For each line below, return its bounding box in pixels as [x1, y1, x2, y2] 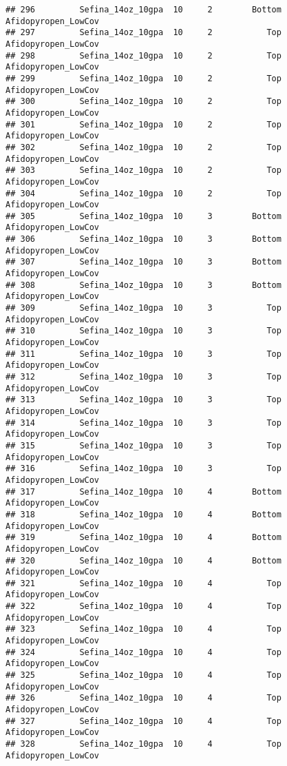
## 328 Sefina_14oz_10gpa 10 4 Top [6, 739, 281, 749]
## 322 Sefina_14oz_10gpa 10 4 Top [6, 601, 281, 612]
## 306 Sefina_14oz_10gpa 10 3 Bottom [6, 234, 281, 245]
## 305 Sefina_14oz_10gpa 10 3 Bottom [6, 211, 281, 221]
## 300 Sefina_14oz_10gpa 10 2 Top [6, 96, 281, 107]
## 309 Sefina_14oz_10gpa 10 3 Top [6, 303, 281, 313]
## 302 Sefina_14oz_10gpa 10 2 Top [6, 142, 281, 152]
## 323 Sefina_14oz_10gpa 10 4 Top [6, 624, 281, 634]
